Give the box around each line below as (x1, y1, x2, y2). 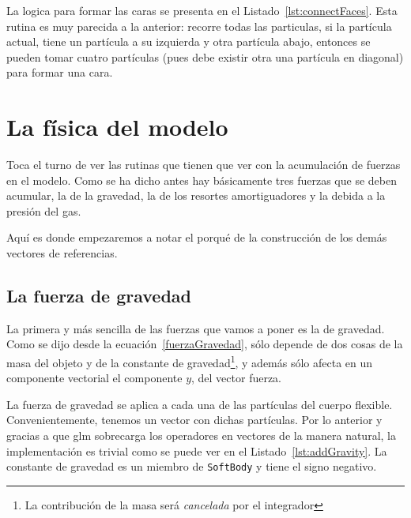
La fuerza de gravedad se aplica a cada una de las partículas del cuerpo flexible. (6, 396, 393, 412)
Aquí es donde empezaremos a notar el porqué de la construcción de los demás (6, 229, 387, 246)
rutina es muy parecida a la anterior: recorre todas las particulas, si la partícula (6, 17, 392, 34)
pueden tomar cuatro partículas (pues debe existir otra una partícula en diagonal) (6, 48, 404, 65)
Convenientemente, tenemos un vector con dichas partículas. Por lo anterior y (6, 411, 383, 428)
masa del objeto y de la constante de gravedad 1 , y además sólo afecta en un (6, 352, 373, 370)
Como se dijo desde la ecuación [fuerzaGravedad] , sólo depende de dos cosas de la (6, 336, 403, 352)
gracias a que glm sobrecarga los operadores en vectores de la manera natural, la (6, 427, 396, 444)
